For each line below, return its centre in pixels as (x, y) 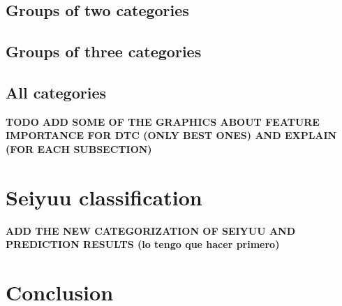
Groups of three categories (104, 51)
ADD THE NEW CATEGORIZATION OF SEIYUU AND (151, 230)
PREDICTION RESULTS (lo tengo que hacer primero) (143, 244)
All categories (56, 92)
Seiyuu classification (104, 197)
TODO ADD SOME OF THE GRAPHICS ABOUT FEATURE (163, 121)
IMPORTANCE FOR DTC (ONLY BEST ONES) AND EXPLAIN (171, 135)
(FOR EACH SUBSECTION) (79, 148)
